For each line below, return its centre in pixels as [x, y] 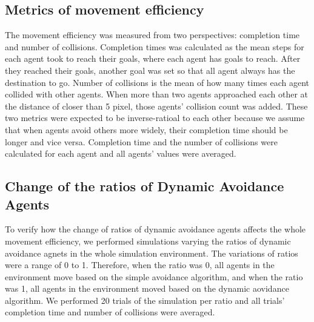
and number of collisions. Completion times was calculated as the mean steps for [155, 46]
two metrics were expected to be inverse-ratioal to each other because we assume [155, 118]
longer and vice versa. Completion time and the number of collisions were [141, 141]
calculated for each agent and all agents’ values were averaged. [121, 153]
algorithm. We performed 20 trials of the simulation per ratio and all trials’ [145, 300]
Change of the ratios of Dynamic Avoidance [145, 186]
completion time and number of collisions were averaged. [110, 312]
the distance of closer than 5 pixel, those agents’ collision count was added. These [156, 106]
